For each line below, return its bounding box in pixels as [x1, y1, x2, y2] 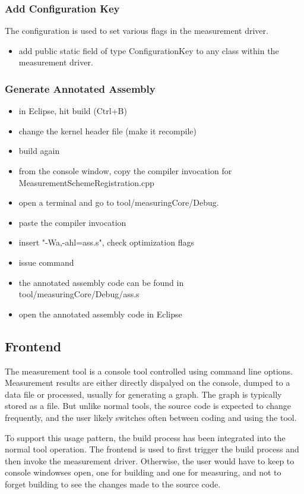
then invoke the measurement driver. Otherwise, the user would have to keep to [5, 454, 294, 467]
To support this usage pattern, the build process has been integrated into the [5, 431, 286, 443]
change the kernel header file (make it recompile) [18, 124, 197, 137]
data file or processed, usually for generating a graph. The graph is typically [5, 388, 282, 400]
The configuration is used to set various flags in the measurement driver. [5, 24, 268, 37]
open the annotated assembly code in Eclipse [18, 307, 182, 320]
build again [18, 144, 60, 157]
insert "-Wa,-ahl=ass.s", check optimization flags [18, 236, 194, 248]
